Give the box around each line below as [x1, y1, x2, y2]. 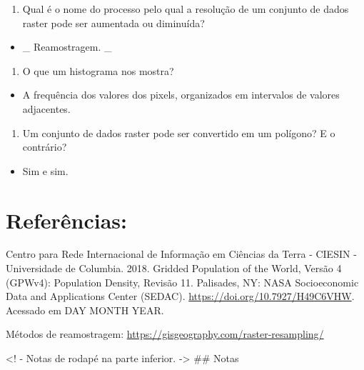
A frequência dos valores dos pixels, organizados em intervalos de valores [22, 87, 340, 102]
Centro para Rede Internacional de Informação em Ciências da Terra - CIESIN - [6, 246, 357, 261]
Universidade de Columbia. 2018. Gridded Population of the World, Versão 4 [6, 261, 342, 276]
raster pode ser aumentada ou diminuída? [22, 15, 205, 30]
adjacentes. [22, 101, 71, 116]
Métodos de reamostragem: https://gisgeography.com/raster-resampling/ [6, 326, 324, 341]
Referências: [6, 205, 127, 234]
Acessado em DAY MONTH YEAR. [6, 302, 164, 317]
